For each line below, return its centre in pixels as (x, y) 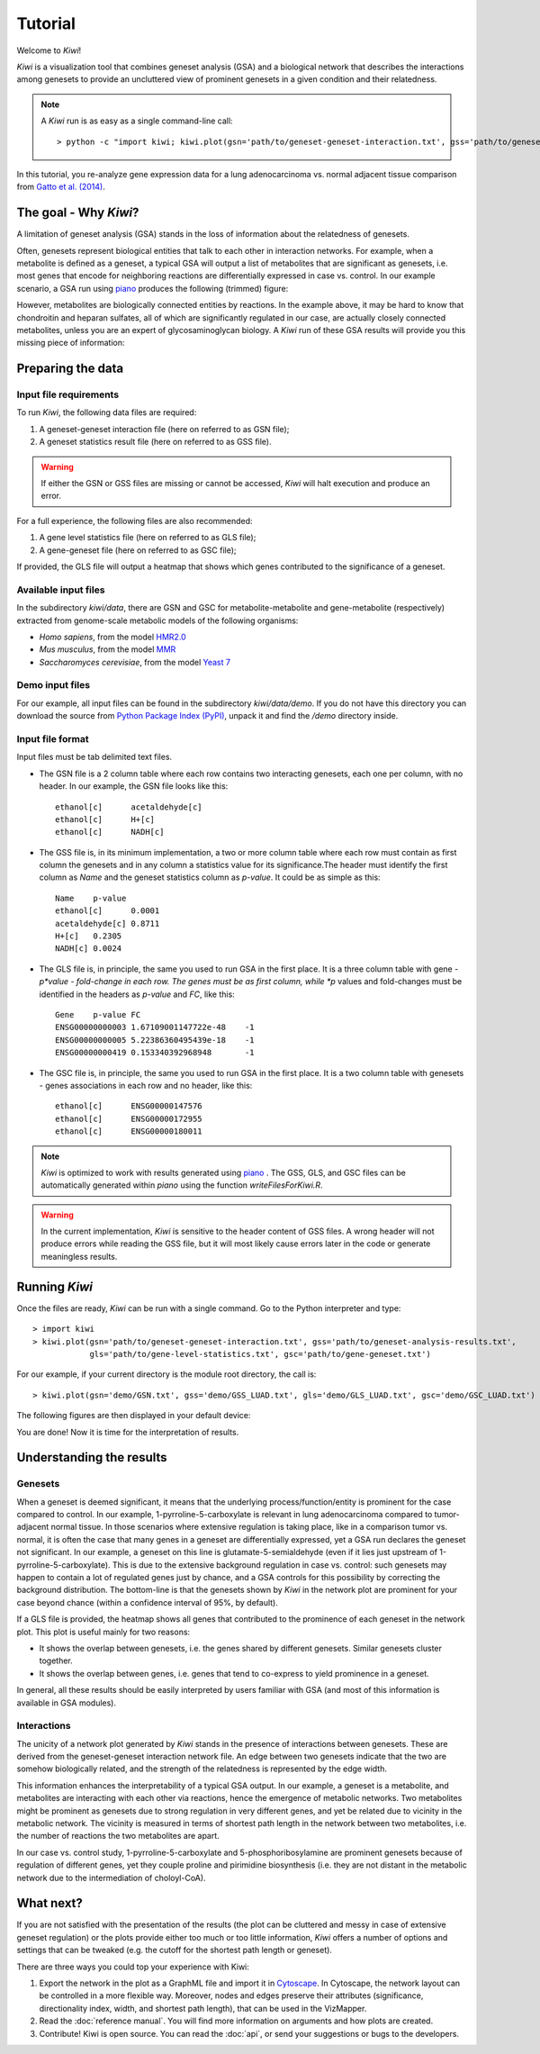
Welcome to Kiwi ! (49, 50)
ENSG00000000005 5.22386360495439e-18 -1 (155, 1040)
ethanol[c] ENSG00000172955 (129, 1118)
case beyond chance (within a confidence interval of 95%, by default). (147, 1602)
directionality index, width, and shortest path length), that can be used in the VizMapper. (203, 2008)
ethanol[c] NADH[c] (110, 832)
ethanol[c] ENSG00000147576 (129, 1106)
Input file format (53, 738)
